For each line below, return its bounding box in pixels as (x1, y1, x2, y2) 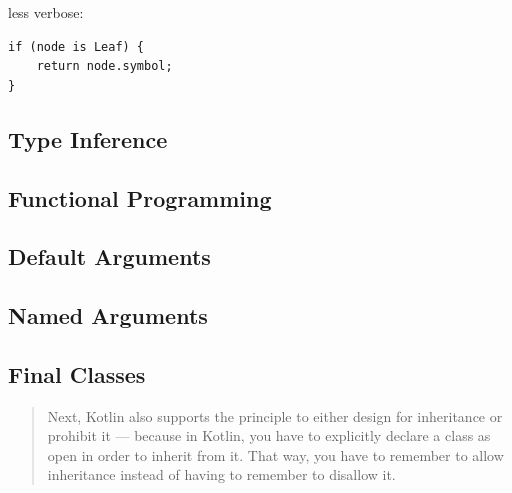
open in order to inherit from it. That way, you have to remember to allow (47, 444, 504, 465)
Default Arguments (8, 241, 211, 272)
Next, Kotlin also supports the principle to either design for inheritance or (47, 405, 503, 426)
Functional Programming (8, 182, 272, 213)
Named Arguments (8, 300, 208, 331)
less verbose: (8, 2, 84, 22)
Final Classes (8, 358, 146, 389)
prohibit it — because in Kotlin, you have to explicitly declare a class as (47, 425, 491, 446)
